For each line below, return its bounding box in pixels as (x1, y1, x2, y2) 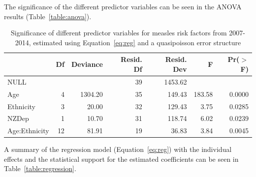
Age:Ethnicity (7, 125, 49, 136)
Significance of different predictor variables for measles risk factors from (11, 28, 227, 38)
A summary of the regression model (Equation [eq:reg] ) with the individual (4, 144, 232, 154)
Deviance (71, 59, 103, 69)
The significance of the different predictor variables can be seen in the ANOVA (4, 1, 242, 11)
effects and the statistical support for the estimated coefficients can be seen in (4, 153, 239, 164)
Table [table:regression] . (4, 163, 76, 174)
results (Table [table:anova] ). (4, 11, 92, 21)
